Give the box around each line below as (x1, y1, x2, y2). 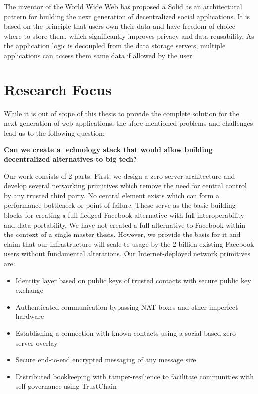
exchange (15, 285, 44, 295)
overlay (36, 337, 58, 348)
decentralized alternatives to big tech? (4, 154, 137, 164)
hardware (15, 311, 44, 321)
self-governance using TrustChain (15, 381, 117, 391)
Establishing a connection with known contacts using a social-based (15, 327, 221, 338)
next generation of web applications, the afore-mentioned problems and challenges (4, 118, 253, 128)
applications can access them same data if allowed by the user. (4, 50, 194, 60)
